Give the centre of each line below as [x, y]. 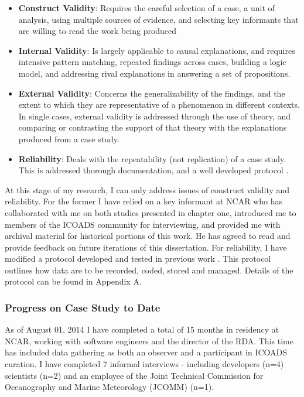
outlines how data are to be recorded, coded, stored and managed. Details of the [149, 270]
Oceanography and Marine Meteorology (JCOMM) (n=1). [109, 387]
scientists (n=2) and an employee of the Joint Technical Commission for [134, 375]
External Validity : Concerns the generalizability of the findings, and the [152, 93]
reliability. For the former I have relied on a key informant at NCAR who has [144, 201]
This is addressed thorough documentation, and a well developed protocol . [153, 170]
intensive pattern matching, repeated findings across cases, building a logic [152, 62]
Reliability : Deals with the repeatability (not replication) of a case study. [152, 158]
